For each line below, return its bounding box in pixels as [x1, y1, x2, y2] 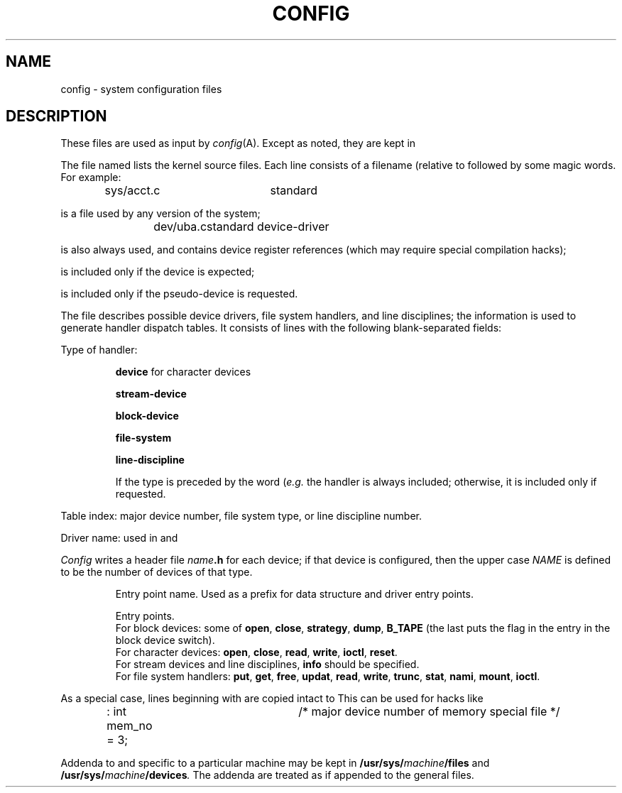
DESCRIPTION [6, 107, 107, 126]
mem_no [107, 718, 153, 733]
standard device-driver [207, 219, 329, 234]
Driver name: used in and [60, 532, 178, 545]
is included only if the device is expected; [60, 266, 255, 278]
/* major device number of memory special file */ [298, 704, 560, 719]
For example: [60, 171, 121, 184]
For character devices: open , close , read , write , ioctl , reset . [115, 646, 398, 659]
